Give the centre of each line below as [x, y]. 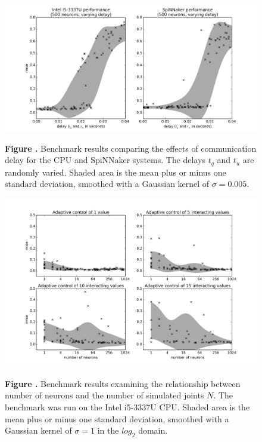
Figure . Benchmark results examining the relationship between [123, 383]
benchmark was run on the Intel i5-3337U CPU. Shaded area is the [127, 407]
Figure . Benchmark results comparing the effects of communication [131, 148]
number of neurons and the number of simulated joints [105, 395]
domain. [153, 430]
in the [108, 430]
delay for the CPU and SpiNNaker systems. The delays [105, 160]
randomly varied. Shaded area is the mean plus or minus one [116, 172]
